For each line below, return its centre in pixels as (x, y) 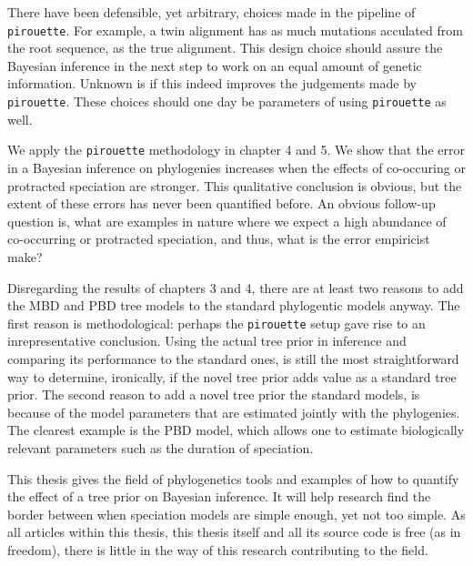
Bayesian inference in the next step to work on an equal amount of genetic (215, 65)
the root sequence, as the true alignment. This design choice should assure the (225, 48)
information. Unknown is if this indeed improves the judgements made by (212, 83)
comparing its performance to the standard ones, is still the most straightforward (233, 358)
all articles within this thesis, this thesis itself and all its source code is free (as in (234, 532)
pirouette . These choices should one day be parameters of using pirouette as (227, 101)
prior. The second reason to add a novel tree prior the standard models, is (214, 394)
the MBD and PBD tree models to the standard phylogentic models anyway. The (234, 305)
